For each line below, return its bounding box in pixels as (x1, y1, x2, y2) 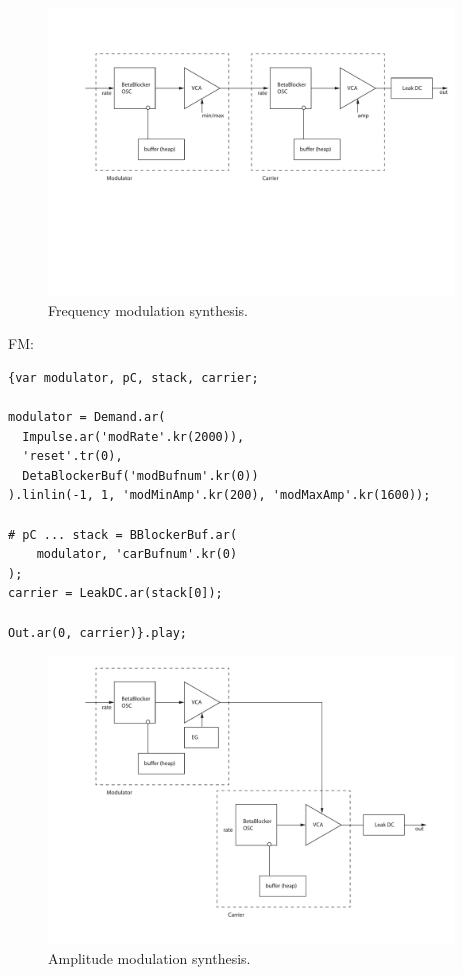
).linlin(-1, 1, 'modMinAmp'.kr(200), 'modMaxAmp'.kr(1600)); (8, 488, 431, 503)
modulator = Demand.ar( (8, 409, 166, 424)
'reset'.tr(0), (22, 449, 123, 464)
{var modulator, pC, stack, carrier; (8, 370, 259, 385)
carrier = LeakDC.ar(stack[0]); (8, 586, 223, 601)
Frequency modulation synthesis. (48, 299, 248, 320)
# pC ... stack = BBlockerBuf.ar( (8, 527, 238, 542)
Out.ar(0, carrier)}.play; (8, 625, 187, 640)
